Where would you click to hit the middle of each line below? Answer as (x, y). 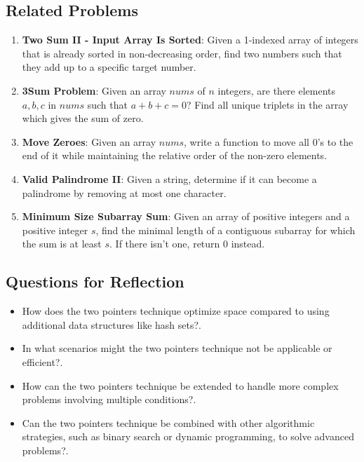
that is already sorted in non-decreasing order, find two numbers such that (182, 53)
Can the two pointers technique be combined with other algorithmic (168, 422)
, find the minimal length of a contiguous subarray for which (225, 230)
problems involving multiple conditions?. (109, 399)
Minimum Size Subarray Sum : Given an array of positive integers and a (186, 216)
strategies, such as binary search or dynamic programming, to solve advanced (188, 436)
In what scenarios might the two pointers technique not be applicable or (177, 348)
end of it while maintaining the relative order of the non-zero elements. (175, 155)
